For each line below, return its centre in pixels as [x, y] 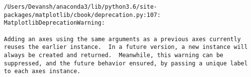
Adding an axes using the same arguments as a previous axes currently [122, 39]
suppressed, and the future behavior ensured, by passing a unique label [126, 63]
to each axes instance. [42, 71]
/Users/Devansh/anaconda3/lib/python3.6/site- [81, 7]
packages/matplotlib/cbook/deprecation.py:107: [82, 15]
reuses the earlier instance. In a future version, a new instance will [126, 47]
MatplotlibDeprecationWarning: [54, 23]
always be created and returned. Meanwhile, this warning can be [114, 55]
